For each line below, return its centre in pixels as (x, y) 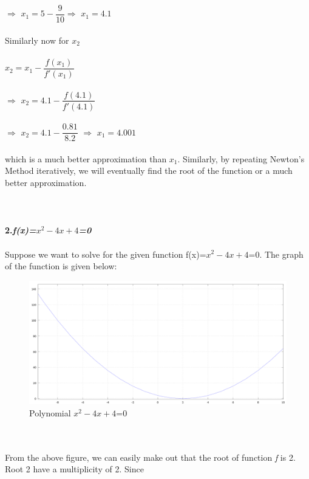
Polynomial (50, 413)
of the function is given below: (61, 266)
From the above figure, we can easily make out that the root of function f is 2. (150, 457)
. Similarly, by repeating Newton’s (241, 158)
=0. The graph (276, 254)
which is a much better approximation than (86, 158)
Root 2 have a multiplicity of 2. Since (74, 469)
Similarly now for (37, 40)
